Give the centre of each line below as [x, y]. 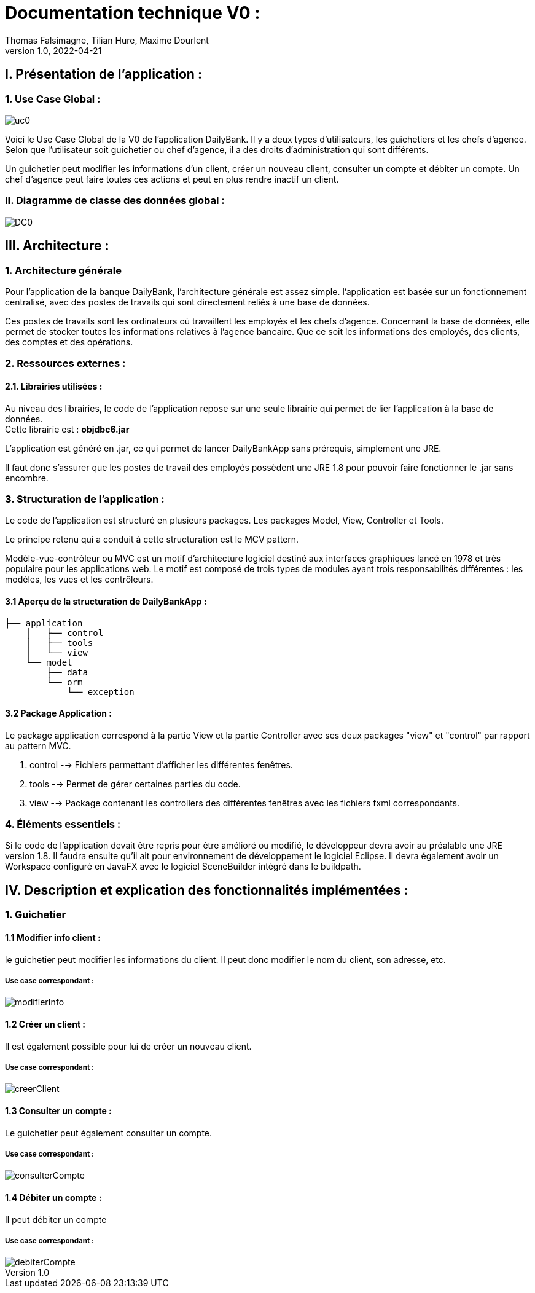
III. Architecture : [57, 246]
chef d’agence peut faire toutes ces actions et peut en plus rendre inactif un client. [172, 179]
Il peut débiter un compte [56, 1219]
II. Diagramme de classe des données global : [115, 201]
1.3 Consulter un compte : [58, 1110]
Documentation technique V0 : [133, 13]
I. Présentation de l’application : [103, 74]
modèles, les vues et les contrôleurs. [79, 580]
